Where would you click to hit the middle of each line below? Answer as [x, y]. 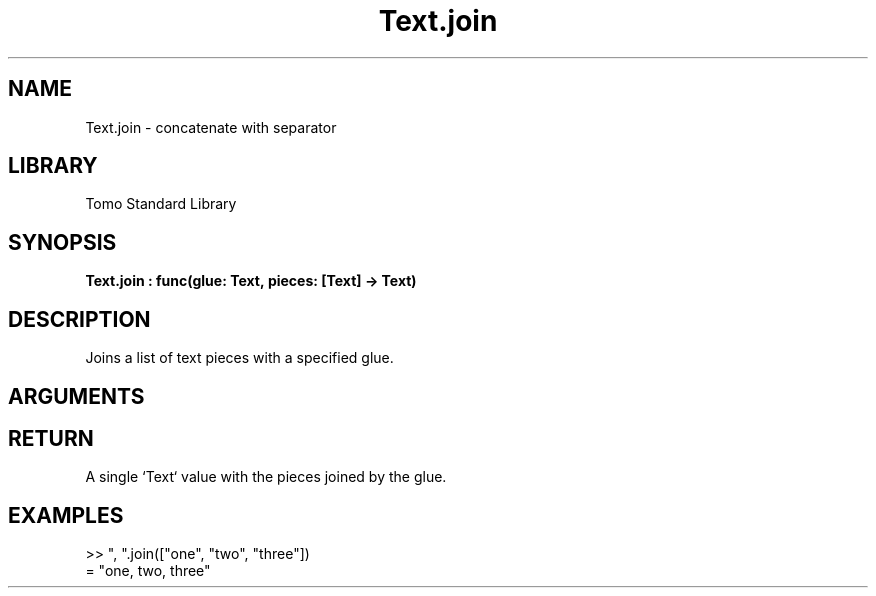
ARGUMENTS [76, 396]
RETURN [51, 438]
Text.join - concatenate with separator [211, 127]
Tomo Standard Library [161, 204]
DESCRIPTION [79, 319]
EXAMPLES [66, 515]
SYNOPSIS [62, 242]
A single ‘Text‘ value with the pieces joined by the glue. [266, 477]
